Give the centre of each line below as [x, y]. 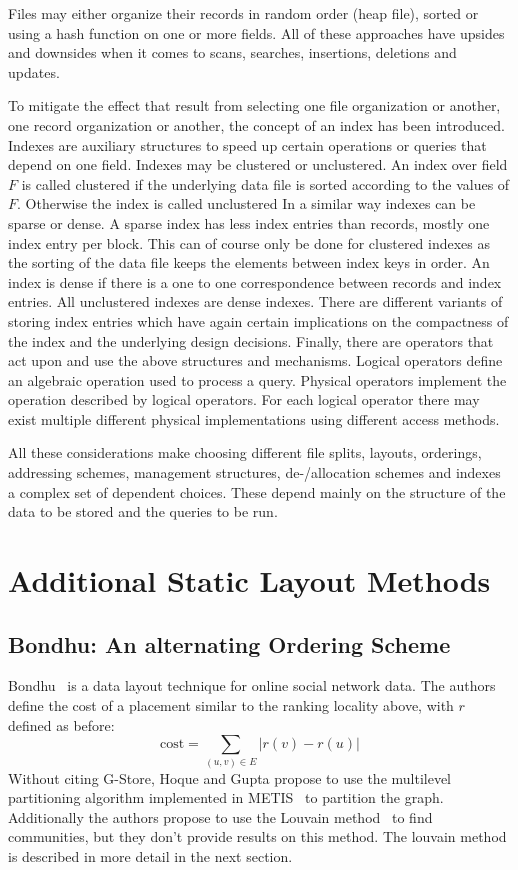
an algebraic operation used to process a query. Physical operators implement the [257, 379]
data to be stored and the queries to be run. [143, 511]
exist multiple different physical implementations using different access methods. [254, 418]
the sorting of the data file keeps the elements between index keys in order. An [249, 262]
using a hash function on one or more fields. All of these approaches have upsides [256, 32]
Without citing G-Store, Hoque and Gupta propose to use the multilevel [230, 777]
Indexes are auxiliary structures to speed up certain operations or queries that [247, 144]
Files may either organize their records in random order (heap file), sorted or [243, 13]
